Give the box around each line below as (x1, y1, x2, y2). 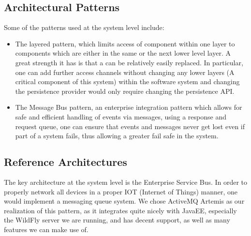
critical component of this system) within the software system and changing (15, 76, 240, 87)
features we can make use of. (4, 224, 89, 234)
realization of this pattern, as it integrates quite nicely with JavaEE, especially (4, 205, 237, 215)
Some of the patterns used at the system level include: (4, 22, 164, 32)
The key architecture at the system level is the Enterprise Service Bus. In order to (4, 177, 248, 187)
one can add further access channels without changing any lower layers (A (15, 67, 235, 77)
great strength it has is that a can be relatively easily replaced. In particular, (15, 57, 243, 67)
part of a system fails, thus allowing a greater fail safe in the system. (15, 131, 219, 141)
